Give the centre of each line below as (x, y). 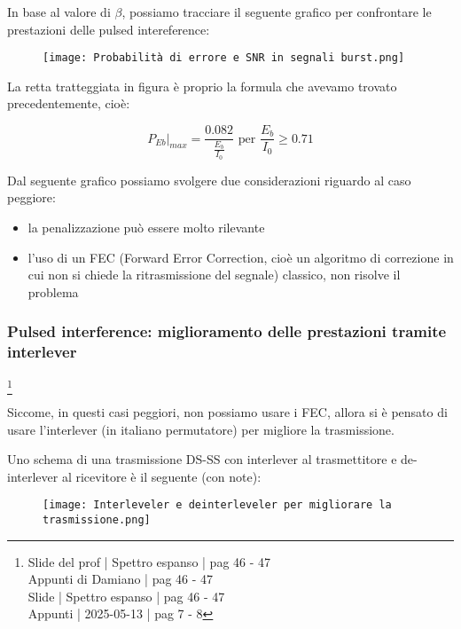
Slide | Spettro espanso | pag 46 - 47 (126, 596)
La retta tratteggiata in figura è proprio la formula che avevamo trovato (202, 86)
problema (53, 291)
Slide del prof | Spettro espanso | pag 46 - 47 (149, 561)
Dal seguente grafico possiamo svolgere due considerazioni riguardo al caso (209, 180)
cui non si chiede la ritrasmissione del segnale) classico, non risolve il (214, 275)
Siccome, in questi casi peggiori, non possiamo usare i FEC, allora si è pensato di (227, 411)
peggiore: (31, 197)
